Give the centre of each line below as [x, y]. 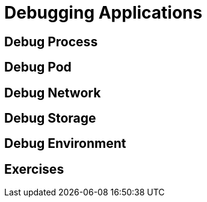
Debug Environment [65, 144]
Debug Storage [50, 118]
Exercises [34, 169]
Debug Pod [38, 67]
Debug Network [53, 93]
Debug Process [51, 41]
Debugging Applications [103, 13]
